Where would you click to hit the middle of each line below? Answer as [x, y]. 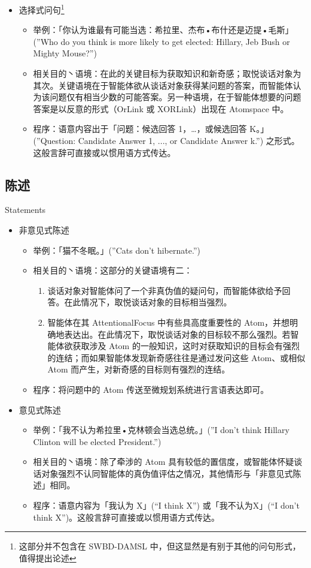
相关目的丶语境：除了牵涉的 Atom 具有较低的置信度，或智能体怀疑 [164, 462]
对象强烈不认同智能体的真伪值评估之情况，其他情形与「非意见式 [167, 473]
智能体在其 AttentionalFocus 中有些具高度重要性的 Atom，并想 [169, 322]
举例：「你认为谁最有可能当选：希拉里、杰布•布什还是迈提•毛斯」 [163, 30]
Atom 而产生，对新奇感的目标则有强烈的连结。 [139, 369]
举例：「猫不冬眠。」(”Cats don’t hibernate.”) [117, 250]
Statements [25, 210]
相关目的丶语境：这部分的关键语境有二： [113, 270]
